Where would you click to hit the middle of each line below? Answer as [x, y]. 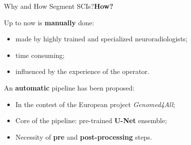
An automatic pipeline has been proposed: [69, 87]
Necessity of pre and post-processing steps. [84, 136]
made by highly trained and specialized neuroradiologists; [101, 39]
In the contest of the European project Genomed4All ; [95, 104]
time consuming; [40, 55]
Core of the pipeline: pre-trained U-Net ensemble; [91, 120]
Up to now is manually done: [49, 22]
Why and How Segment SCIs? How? [59, 6]
